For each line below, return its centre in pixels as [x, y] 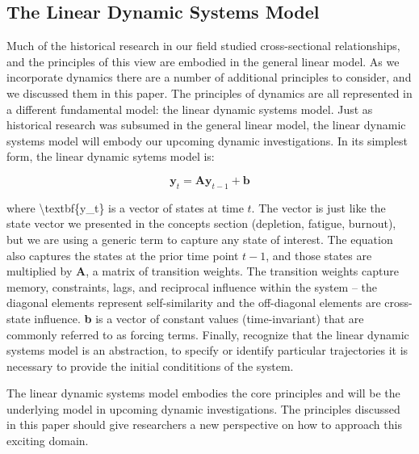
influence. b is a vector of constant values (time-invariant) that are [199, 318]
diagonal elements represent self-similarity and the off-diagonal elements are [194, 303]
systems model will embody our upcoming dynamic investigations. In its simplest [207, 140]
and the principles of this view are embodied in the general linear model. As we [203, 61]
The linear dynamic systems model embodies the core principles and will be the [203, 393]
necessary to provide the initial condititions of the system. [150, 366]
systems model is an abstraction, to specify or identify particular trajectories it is [207, 350]
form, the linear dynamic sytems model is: [111, 156]
